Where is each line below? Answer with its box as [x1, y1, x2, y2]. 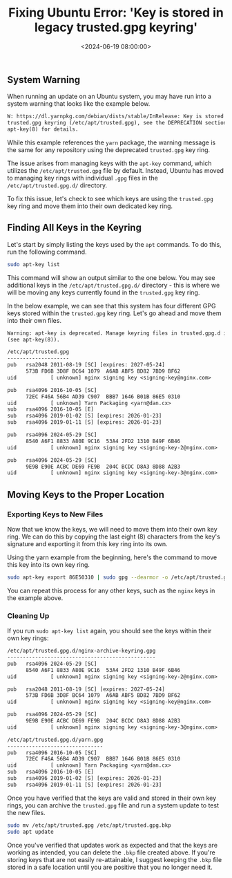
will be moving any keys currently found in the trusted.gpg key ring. [7, 288, 200, 297]
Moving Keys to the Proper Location [7, 489, 164, 501]
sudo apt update [7, 828, 54, 835]
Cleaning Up [7, 610, 50, 620]
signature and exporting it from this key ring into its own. [7, 539, 168, 548]
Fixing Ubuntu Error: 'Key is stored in [8, 5, 224, 21]
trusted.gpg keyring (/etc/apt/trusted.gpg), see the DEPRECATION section [7, 120, 227, 127]
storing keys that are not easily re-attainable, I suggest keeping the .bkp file [7, 855, 222, 863]
